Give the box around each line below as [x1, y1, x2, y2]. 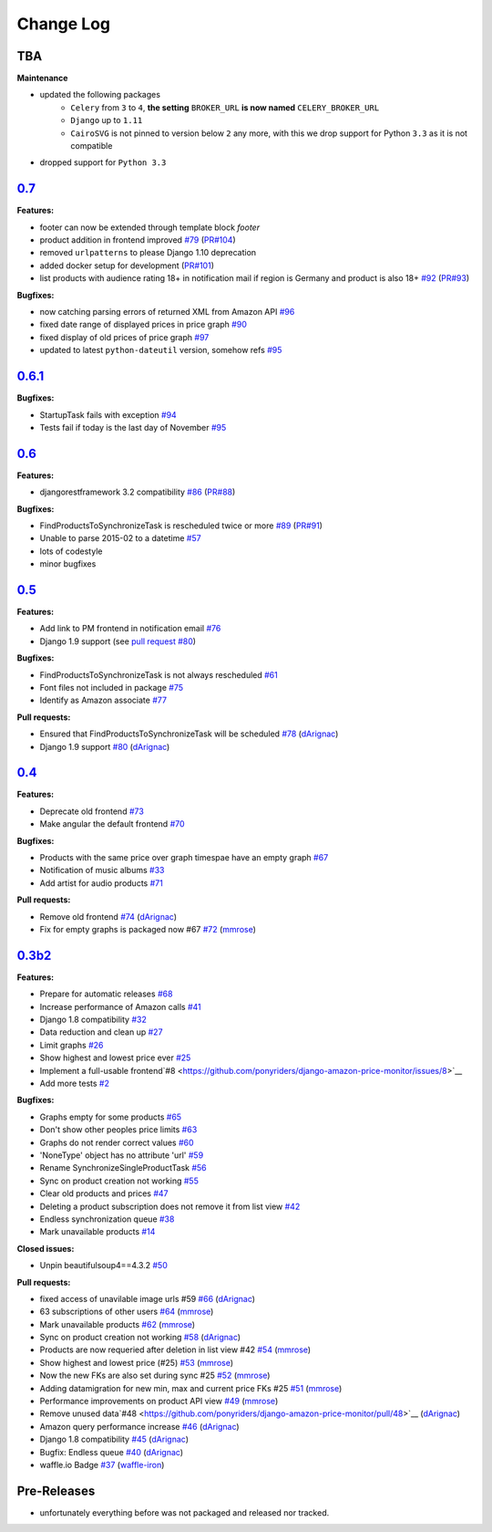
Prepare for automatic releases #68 [39, 988, 173, 999]
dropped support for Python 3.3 [39, 157, 167, 168]
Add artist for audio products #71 [39, 877, 163, 889]
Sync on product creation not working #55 [39, 1175, 200, 1186]
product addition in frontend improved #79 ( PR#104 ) [39, 234, 236, 245]
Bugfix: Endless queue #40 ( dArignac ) [39, 1446, 184, 1457]
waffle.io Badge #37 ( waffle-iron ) [39, 1459, 165, 1470]
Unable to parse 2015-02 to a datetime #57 [39, 533, 201, 544]
